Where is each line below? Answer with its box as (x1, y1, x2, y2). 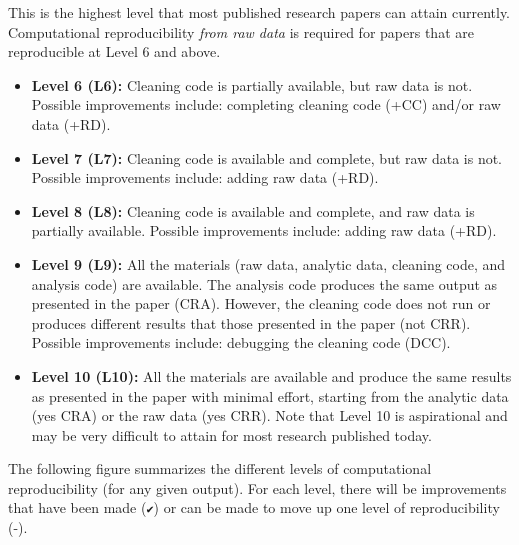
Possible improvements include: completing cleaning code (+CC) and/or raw (31, 94, 501, 115)
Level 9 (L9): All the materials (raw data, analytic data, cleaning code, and (31, 253, 506, 274)
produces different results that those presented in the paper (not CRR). (31, 312, 471, 333)
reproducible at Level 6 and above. (8, 41, 221, 62)
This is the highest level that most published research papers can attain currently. (8, 2, 511, 22)
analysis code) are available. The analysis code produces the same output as (31, 273, 498, 294)
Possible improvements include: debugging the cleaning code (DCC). (31, 332, 451, 353)
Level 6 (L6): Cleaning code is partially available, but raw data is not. (31, 74, 473, 95)
